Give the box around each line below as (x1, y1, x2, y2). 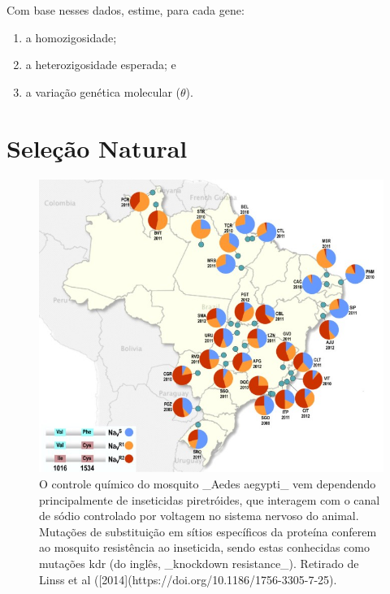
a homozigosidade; (25, 28, 117, 46)
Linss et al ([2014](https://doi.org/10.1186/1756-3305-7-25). (39, 570, 337, 587)
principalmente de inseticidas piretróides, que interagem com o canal (39, 491, 380, 508)
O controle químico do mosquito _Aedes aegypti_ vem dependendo (39, 475, 376, 492)
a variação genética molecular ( (25, 83, 181, 100)
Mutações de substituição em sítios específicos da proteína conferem (39, 522, 377, 540)
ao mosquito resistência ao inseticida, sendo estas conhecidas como (39, 539, 370, 556)
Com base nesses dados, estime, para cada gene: (6, 2, 245, 18)
